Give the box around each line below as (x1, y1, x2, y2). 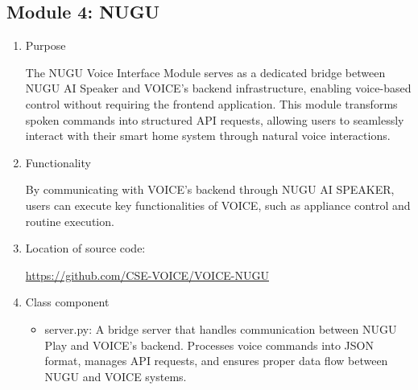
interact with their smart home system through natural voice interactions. (25, 127, 391, 144)
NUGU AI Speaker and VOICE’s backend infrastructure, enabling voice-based (25, 80, 412, 96)
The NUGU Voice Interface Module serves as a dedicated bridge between (25, 64, 386, 80)
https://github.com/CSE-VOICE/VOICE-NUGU (25, 266, 269, 283)
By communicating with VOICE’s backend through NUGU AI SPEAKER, (25, 181, 395, 198)
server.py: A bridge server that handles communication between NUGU (44, 320, 397, 337)
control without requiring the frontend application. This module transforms (25, 95, 398, 112)
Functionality (25, 154, 91, 170)
